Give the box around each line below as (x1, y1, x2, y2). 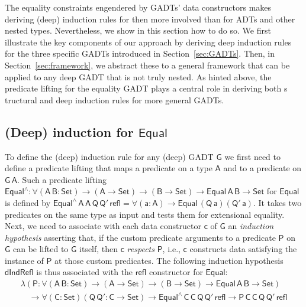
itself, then (79, 243, 118, 255)
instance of (5, 254, 44, 266)
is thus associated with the (36, 266, 133, 278)
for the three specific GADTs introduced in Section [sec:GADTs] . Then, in (5, 47, 275, 60)
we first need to (224, 150, 281, 162)
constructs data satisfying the (189, 243, 297, 255)
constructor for (149, 266, 203, 278)
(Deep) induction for (5, 122, 134, 141)
